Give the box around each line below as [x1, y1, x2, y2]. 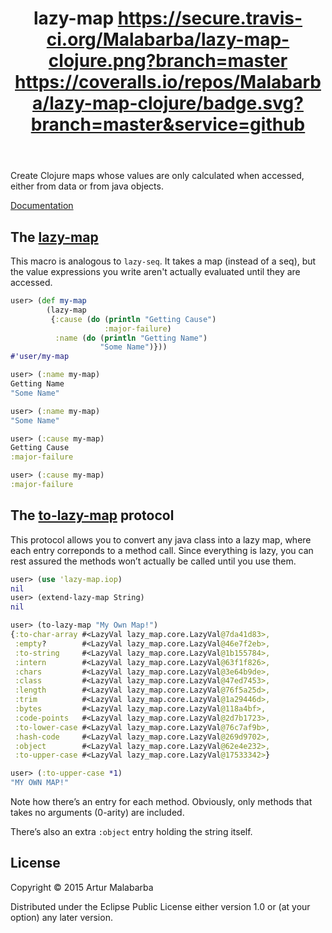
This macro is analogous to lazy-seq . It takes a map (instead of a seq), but [10, 255, 317, 267]
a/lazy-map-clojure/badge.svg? [32, 92, 304, 115]
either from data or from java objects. [10, 180, 164, 192]
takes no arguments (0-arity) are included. [10, 807, 185, 819]
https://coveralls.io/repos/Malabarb [14, 71, 322, 94]
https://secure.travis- [117, 7, 303, 30]
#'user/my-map [10, 352, 70, 362]
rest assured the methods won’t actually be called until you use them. [10, 555, 297, 567]
